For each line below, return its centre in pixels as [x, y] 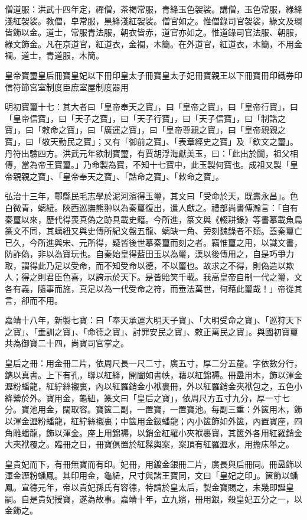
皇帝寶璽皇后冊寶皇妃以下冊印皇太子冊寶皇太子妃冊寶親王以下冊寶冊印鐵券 [149, 75]
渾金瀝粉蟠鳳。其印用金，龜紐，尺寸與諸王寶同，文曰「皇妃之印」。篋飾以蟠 [151, 475]
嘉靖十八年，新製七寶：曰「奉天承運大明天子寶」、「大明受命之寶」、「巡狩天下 [153, 320]
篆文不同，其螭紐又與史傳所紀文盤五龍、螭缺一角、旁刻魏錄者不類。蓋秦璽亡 [153, 231]
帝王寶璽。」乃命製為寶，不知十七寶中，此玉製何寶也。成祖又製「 [164, 165]
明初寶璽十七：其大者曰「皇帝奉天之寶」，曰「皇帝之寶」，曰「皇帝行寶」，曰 [151, 107]
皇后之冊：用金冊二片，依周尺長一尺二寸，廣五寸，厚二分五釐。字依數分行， [153, 363]
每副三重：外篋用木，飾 [257, 409]
